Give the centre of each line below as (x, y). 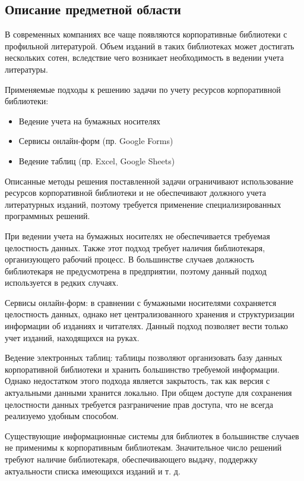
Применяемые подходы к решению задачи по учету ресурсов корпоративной (143, 89)
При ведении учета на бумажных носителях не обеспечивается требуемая (137, 235)
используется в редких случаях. (62, 282)
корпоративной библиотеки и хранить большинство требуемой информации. (142, 369)
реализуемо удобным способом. (62, 416)
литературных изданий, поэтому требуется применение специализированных (143, 204)
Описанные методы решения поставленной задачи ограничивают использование (149, 181)
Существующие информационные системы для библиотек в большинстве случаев (152, 435)
